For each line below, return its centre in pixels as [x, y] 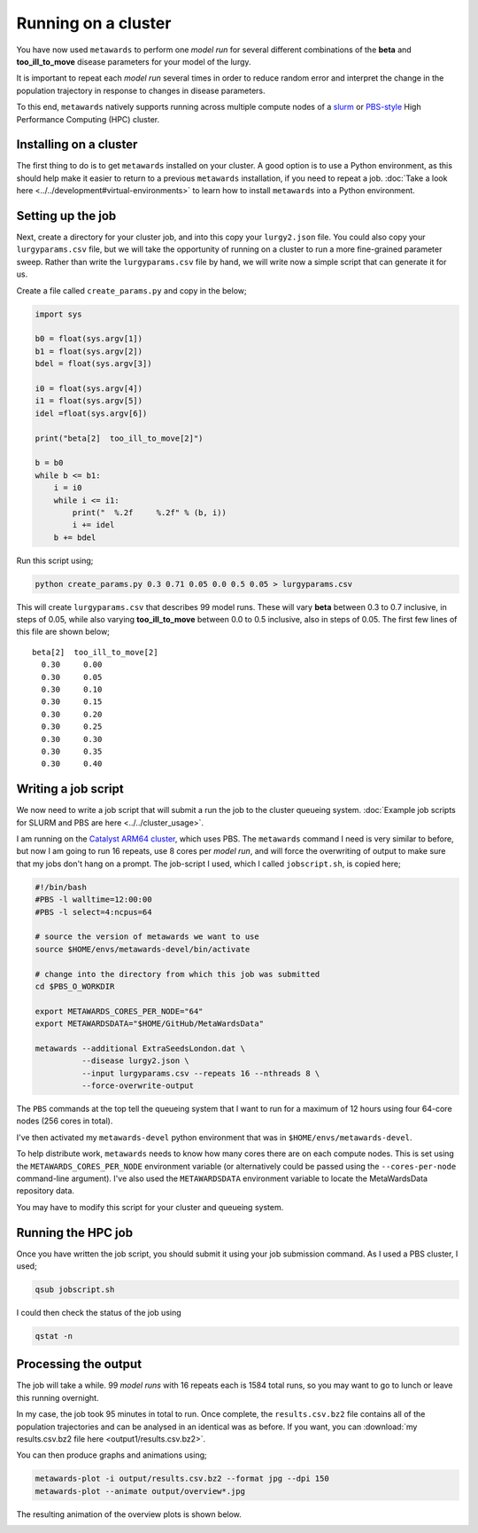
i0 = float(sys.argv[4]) [89, 388]
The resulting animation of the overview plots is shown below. [129, 1514]
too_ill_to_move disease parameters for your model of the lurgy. [134, 61]
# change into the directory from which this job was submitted [177, 974]
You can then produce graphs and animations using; [112, 1455]
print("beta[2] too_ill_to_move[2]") [119, 438]
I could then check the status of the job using [99, 1313]
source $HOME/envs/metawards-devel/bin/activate [143, 949]
